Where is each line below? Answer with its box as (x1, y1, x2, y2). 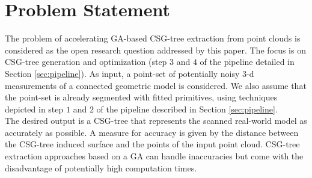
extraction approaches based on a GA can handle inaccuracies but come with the (5, 150, 304, 162)
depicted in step (5, 102, 64, 115)
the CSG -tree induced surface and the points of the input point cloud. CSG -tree (5, 138, 300, 150)
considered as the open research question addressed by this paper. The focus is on (5, 43, 306, 56)
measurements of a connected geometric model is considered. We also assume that (5, 79, 307, 91)
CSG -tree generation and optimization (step (5, 55, 167, 68)
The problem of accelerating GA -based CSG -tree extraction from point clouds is (5, 32, 301, 44)
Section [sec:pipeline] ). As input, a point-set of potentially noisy (5, 67, 240, 79)
